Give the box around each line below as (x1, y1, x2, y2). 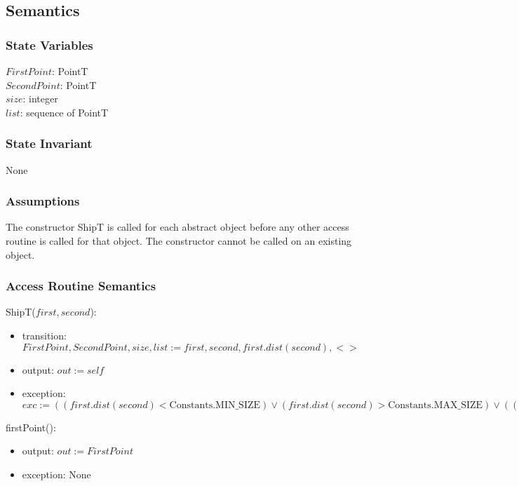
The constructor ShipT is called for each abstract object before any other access (6, 220, 349, 234)
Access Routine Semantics (6, 277, 156, 295)
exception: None (22, 466, 91, 481)
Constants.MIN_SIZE (169, 400, 261, 410)
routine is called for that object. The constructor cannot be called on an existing (6, 234, 352, 248)
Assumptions (6, 192, 80, 210)
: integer (22, 91, 58, 106)
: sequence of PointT (20, 104, 109, 119)
